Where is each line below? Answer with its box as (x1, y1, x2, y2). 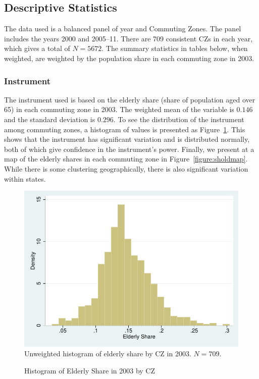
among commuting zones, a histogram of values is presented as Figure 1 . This (4, 124, 245, 134)
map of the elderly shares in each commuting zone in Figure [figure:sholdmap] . (4, 153, 248, 164)
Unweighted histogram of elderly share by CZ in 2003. (24, 348, 191, 359)
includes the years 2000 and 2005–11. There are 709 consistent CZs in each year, (4, 33, 253, 43)
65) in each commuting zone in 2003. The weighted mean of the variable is (4, 104, 234, 115)
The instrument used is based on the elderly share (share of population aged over (4, 94, 255, 104)
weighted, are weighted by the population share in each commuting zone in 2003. (4, 52, 254, 63)
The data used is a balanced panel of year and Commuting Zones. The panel (4, 23, 241, 34)
